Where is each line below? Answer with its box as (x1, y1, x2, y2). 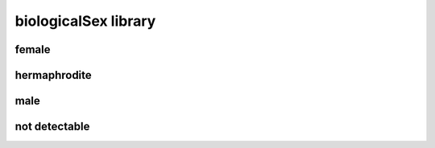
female (14, 43, 51, 56)
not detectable (14, 120, 90, 134)
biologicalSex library (14, 12, 156, 30)
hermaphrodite (14, 68, 92, 82)
